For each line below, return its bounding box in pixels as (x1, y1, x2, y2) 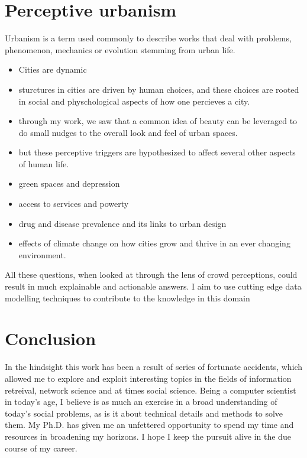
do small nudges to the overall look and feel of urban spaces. (18, 126, 238, 138)
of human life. (18, 157, 69, 170)
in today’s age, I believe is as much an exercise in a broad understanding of (5, 395, 277, 408)
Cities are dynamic (18, 63, 87, 76)
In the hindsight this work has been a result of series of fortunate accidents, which (5, 360, 303, 373)
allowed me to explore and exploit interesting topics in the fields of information (5, 372, 292, 384)
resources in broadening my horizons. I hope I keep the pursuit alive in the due (5, 430, 291, 442)
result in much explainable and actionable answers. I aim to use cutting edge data (5, 280, 302, 293)
